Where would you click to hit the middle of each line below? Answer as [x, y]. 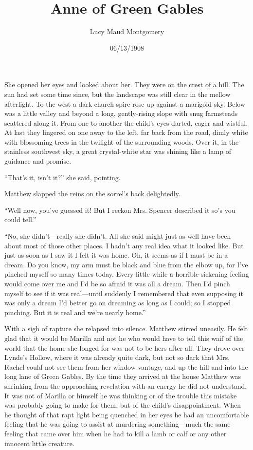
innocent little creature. [39, 443]
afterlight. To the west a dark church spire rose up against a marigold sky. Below [125, 103]
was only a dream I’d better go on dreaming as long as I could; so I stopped [118, 303]
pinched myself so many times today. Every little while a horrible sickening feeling [127, 274]
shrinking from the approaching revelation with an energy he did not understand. [126, 385]
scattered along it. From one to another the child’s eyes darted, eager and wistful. [126, 122]
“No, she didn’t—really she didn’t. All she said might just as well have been [118, 236]
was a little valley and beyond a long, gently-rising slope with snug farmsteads [121, 113]
